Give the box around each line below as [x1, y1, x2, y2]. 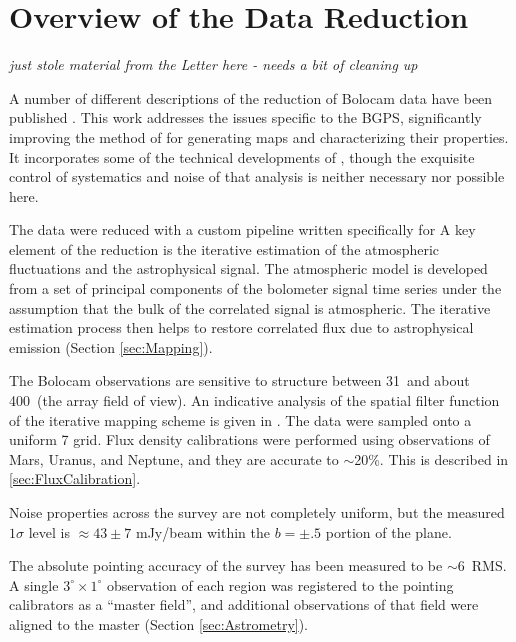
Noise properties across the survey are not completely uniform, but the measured [9, 502, 505, 522]
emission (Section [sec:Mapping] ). [9, 336, 213, 357]
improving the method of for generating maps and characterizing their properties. [9, 126, 509, 147]
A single [9, 574, 59, 595]
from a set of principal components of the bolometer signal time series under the [9, 278, 502, 299]
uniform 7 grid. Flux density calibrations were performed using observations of [9, 429, 490, 450]
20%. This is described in [354, 448, 509, 469]
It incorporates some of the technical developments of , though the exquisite [9, 146, 475, 167]
